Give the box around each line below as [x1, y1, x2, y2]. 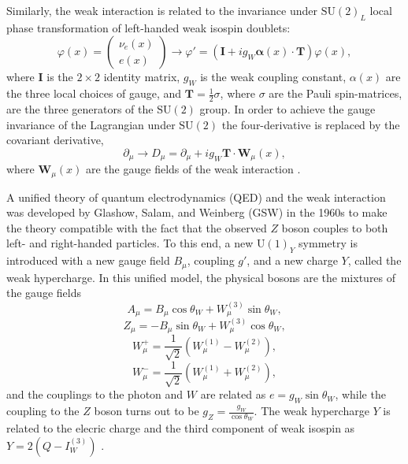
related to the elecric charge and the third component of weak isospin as [6, 420, 355, 436]
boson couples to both [281, 219, 388, 236]
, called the [347, 252, 402, 269]
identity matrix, [103, 69, 180, 85]
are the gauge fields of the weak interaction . [85, 161, 301, 177]
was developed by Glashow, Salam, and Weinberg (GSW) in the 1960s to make [6, 204, 388, 221]
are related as [200, 386, 266, 403]
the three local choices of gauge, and [6, 85, 182, 102]
